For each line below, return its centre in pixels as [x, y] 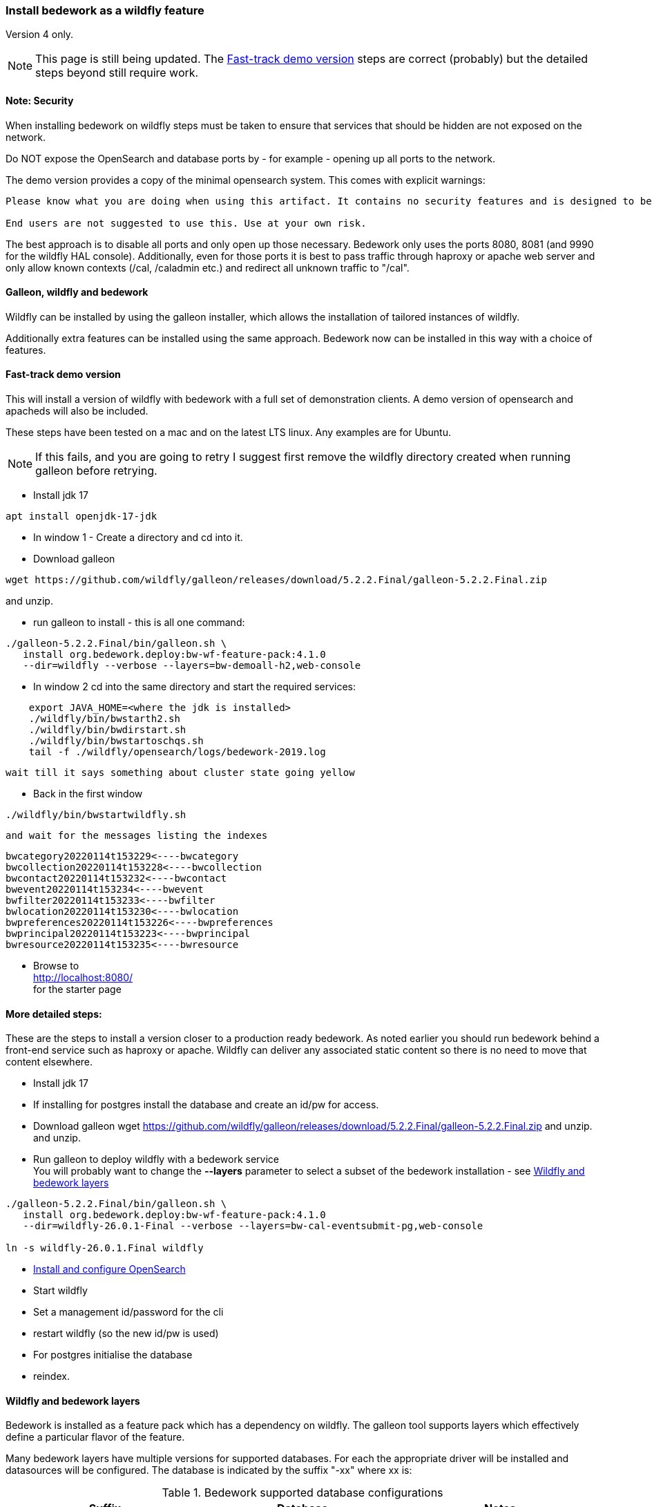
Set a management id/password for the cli [128, 1312]
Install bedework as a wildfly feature [105, 10]
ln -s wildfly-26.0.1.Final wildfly [105, 1248]
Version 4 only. [40, 35]
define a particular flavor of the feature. [95, 1437]
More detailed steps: [54, 1014]
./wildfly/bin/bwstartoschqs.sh [116, 741]
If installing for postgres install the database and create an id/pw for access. [206, 1105]
